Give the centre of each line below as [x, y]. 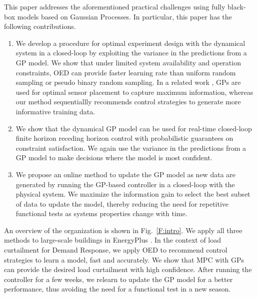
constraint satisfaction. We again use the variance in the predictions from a [131, 148]
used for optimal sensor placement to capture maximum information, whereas [134, 92]
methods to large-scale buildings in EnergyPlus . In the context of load [113, 240]
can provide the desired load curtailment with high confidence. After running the [128, 269]
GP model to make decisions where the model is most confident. [114, 157]
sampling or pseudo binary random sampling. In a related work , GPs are [128, 82]
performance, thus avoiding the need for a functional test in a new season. [117, 289]
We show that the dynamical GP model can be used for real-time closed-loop [134, 128]
